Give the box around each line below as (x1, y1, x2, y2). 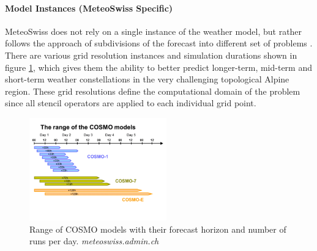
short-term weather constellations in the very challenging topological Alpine (5, 73, 289, 85)
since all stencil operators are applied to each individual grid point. (5, 96, 256, 109)
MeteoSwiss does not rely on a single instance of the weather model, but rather (5, 24, 302, 37)
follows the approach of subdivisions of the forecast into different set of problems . (5, 37, 313, 49)
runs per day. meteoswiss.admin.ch (29, 235, 159, 247)
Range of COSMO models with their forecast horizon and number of (29, 222, 286, 235)
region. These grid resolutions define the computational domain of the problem (5, 84, 300, 97)
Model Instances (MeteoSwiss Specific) (5, 1, 173, 14)
